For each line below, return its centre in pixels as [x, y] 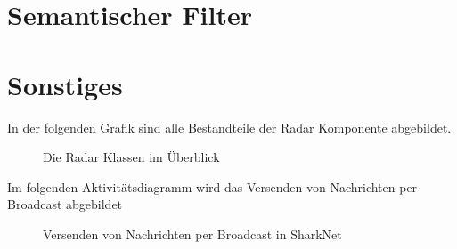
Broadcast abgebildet [65, 204]
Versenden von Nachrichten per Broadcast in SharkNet [192, 233]
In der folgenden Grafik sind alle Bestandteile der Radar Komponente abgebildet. [229, 127]
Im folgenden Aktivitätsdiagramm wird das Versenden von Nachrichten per [212, 186]
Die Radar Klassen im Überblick [131, 157]
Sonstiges [65, 84]
